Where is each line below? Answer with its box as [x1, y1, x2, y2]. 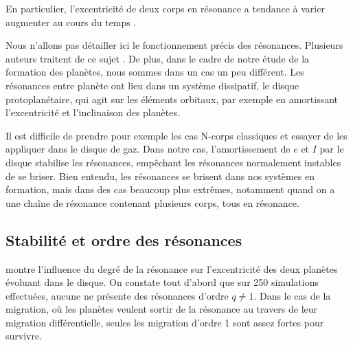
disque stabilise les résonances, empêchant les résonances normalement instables [5, 155, 341, 169]
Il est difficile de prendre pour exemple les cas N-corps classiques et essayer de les [5, 128, 348, 142]
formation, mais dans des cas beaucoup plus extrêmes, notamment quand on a [5, 182, 335, 197]
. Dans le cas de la [253, 288, 331, 302]
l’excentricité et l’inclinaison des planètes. [5, 105, 180, 120]
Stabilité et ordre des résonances [5, 229, 242, 250]
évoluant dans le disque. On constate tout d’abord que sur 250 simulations [5, 275, 319, 289]
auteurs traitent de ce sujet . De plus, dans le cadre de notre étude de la [5, 51, 310, 65]
